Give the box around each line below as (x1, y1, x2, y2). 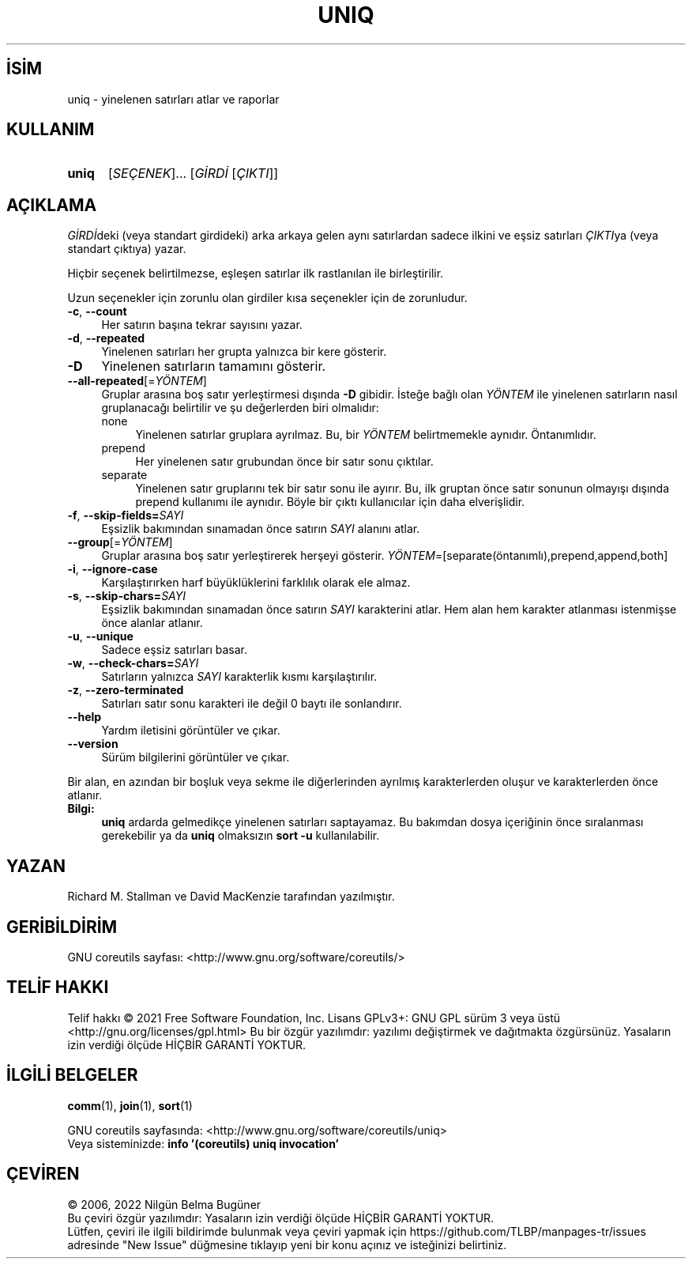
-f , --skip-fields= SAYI (67, 508, 184, 523)
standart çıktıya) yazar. (67, 242, 186, 256)
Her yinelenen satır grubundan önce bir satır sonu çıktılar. (135, 455, 434, 469)
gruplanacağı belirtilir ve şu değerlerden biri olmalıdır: (101, 401, 379, 415)
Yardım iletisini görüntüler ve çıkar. (101, 723, 280, 738)
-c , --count (67, 304, 127, 319)
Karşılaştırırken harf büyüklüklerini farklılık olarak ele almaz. (101, 576, 411, 590)
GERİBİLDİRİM (6, 916, 118, 937)
